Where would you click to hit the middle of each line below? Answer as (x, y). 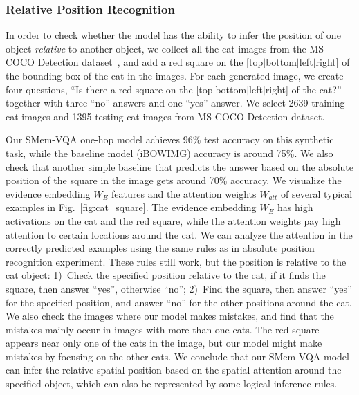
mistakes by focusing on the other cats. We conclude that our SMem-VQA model (177, 356)
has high (295, 207)
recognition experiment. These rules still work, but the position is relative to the (176, 261)
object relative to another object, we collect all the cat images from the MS (165, 48)
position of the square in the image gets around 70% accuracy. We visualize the (174, 180)
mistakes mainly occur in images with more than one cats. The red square (163, 329)
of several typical (317, 193)
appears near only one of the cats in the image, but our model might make (164, 343)
